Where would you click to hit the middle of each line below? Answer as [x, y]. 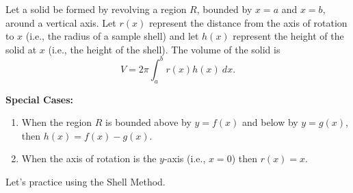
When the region [57, 122]
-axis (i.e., [185, 158]
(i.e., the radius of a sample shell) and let [112, 36]
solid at [21, 49]
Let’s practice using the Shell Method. [86, 182]
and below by [270, 122]
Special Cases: [40, 99]
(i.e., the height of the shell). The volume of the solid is [164, 49]
